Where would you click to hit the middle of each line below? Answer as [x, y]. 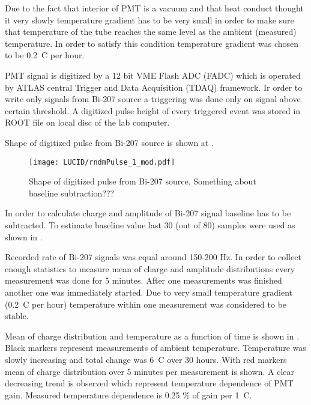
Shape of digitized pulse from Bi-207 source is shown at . [109, 142]
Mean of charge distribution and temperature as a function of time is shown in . [152, 336]
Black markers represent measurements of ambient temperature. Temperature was [155, 348]
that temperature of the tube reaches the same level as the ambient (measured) [151, 32]
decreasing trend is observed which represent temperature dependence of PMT [149, 383]
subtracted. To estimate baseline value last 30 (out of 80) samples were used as [150, 224]
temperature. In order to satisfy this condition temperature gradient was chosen [152, 43]
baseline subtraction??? [72, 193]
